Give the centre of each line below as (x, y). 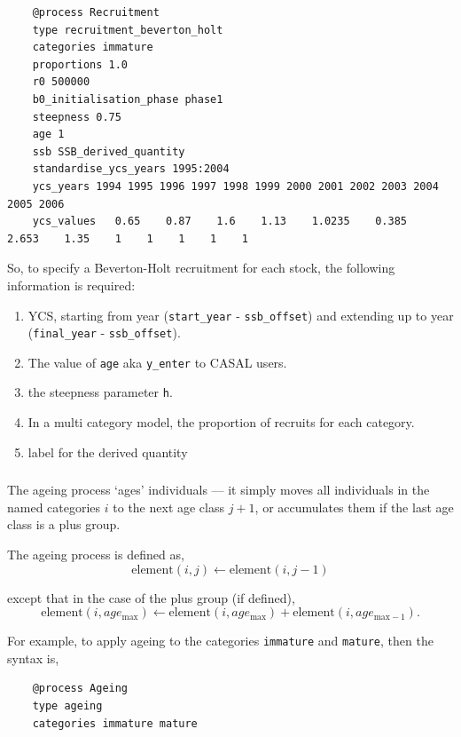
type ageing (67, 706)
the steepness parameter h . (100, 392)
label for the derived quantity (108, 452)
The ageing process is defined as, (96, 555)
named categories (54, 507)
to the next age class (169, 507)
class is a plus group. (64, 524)
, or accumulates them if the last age (354, 507)
